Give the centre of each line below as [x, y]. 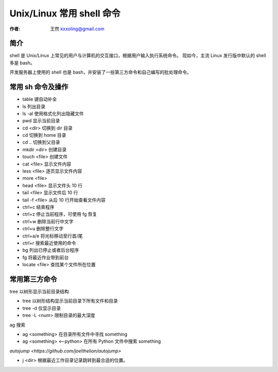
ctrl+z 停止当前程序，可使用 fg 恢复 [60, 214]
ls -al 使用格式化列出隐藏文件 [53, 114]
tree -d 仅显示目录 [42, 308]
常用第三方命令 [33, 279]
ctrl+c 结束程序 [38, 207]
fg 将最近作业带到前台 [46, 257]
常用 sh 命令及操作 [39, 87]
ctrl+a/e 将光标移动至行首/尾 [53, 236]
